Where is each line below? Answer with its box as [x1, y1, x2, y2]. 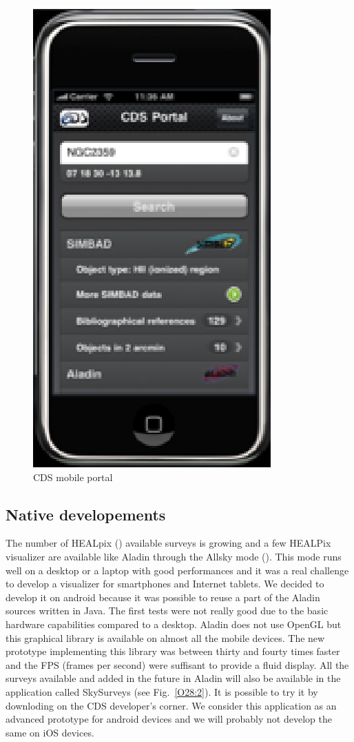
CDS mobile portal [33, 469, 113, 484]
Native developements [6, 503, 166, 525]
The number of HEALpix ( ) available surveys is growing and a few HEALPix [6, 536, 331, 550]
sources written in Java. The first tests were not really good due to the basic [6, 603, 329, 618]
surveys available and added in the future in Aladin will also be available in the [6, 671, 341, 685]
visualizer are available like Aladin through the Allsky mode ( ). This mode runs [6, 549, 342, 563]
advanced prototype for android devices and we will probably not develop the [6, 712, 332, 726]
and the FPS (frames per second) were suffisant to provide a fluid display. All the [6, 657, 349, 672]
